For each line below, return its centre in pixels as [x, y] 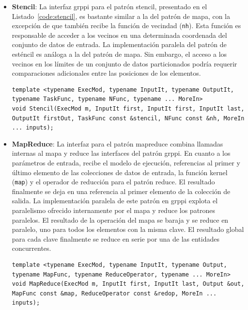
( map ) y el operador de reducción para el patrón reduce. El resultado [113, 182]
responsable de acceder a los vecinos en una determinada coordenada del [119, 35]
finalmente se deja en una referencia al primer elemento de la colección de [121, 191]
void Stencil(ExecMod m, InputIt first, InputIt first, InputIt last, [128, 109]
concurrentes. [31, 248]
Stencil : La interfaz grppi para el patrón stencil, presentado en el [109, 6]
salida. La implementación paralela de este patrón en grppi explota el [115, 201]
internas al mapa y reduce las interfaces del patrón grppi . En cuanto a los [121, 153]
